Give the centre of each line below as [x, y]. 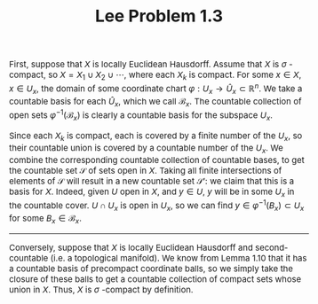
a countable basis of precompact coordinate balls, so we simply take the [151, 269]
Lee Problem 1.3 [159, 16]
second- [272, 248]
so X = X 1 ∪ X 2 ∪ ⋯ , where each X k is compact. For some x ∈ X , [175, 76]
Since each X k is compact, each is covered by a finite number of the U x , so [156, 136]
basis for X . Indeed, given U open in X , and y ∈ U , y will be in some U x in [152, 192]
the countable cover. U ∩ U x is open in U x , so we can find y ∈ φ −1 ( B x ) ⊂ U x [157, 206]
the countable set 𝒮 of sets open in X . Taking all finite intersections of [146, 171]
